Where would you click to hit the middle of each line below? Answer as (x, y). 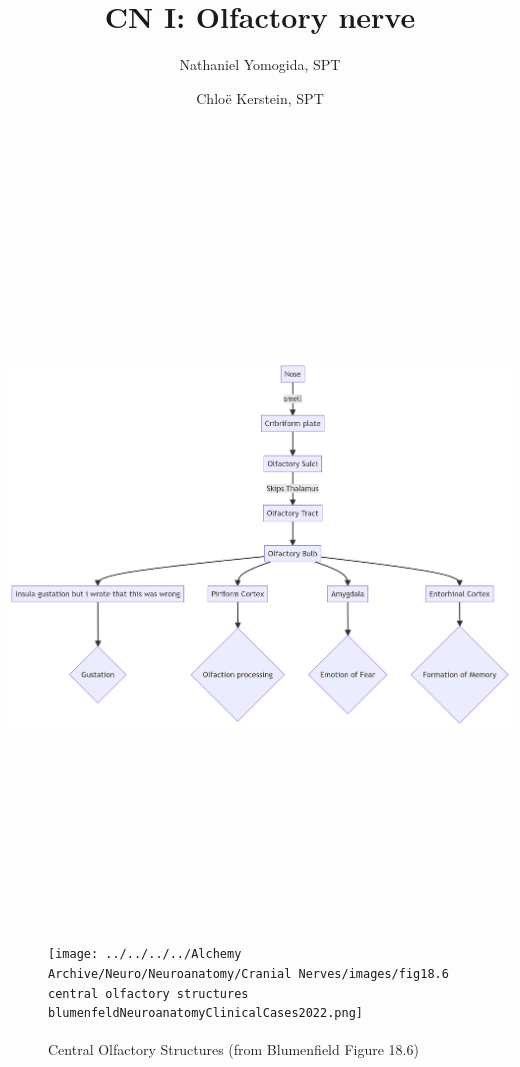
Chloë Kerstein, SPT (260, 97)
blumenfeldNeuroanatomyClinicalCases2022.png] (205, 1013)
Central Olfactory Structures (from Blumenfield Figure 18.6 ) (233, 1048)
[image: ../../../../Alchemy (145, 954)
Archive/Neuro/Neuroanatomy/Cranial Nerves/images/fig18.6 (248, 973)
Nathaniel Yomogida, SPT (260, 64)
